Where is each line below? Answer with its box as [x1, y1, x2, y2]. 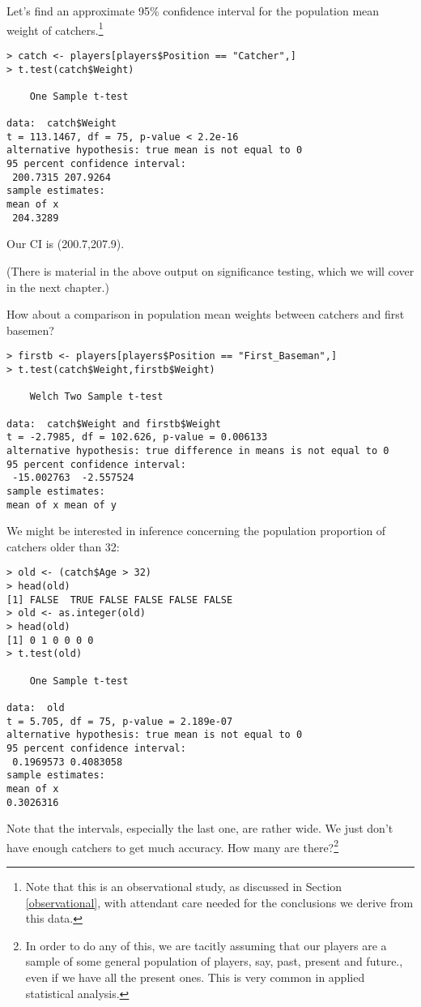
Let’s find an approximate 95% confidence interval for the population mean [6, 2, 380, 19]
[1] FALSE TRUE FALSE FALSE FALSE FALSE [6, 593, 233, 606]
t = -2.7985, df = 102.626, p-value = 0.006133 [6, 431, 268, 444]
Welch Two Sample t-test [29, 391, 164, 403]
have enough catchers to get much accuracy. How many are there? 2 [6, 836, 339, 855]
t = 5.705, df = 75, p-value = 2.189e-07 [6, 715, 233, 727]
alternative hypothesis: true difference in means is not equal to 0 [6, 444, 389, 456]
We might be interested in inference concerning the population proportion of [6, 522, 386, 539]
